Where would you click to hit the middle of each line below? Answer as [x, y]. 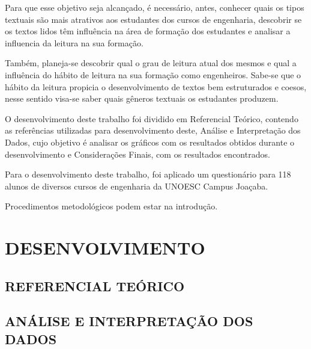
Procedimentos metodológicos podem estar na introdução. [111, 206]
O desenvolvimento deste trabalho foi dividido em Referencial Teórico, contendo [152, 118]
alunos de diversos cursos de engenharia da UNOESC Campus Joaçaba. [137, 186]
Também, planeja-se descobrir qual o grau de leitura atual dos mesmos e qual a [151, 63]
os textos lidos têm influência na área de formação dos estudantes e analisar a [148, 31]
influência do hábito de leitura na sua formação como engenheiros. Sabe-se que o [153, 74]
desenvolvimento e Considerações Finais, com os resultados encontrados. [137, 154]
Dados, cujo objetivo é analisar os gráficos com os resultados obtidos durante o [150, 142]
